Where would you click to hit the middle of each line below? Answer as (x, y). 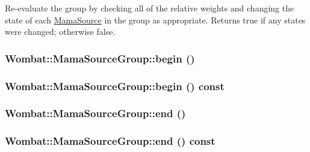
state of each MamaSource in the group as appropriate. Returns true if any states (155, 20)
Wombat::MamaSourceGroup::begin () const (115, 86)
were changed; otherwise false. (60, 32)
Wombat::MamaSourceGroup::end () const (110, 141)
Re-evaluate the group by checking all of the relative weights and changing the (150, 8)
